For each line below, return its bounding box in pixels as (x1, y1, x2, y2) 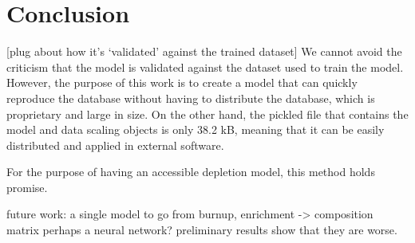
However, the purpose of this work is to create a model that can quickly (6, 74, 358, 91)
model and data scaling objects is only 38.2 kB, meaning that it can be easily (6, 121, 385, 138)
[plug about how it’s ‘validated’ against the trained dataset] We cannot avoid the (6, 43, 402, 60)
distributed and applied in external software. (6, 136, 224, 153)
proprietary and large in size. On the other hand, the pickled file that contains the (6, 105, 409, 122)
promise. (6, 178, 48, 195)
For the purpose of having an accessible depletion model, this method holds (6, 163, 375, 180)
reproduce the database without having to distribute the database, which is (6, 89, 375, 106)
